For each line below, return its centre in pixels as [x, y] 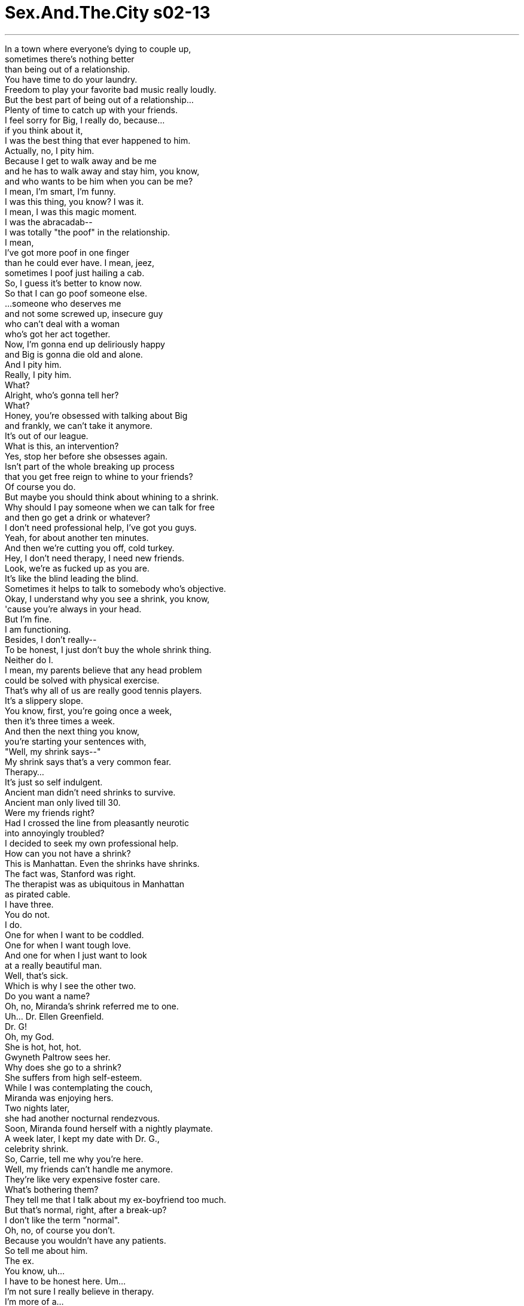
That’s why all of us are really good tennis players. [103, 690]
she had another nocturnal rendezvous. [83, 1118]
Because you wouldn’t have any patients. [86, 1240]
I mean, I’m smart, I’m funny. [60, 191]
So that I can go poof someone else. [76, 293]
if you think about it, [44, 130]
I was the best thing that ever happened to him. [98, 140]
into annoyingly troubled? [55, 833]
